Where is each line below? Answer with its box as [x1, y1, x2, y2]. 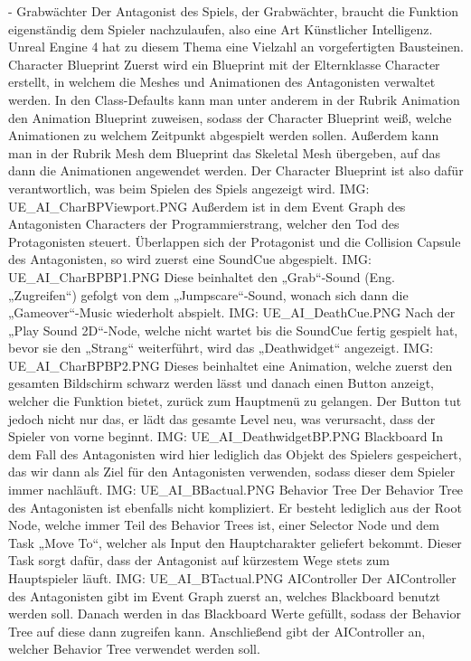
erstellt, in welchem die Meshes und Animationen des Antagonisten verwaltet [8, 72, 436, 91]
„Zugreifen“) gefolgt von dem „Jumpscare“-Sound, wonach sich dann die [8, 285, 409, 304]
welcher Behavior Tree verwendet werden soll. [8, 639, 260, 658]
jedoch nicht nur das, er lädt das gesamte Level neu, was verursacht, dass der [8, 409, 436, 428]
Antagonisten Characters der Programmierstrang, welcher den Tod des [8, 214, 400, 233]
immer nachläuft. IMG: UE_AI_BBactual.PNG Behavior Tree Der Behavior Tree [8, 480, 464, 499]
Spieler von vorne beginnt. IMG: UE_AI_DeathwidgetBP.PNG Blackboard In [8, 427, 444, 446]
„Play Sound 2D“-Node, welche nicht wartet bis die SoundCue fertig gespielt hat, [8, 320, 458, 339]
